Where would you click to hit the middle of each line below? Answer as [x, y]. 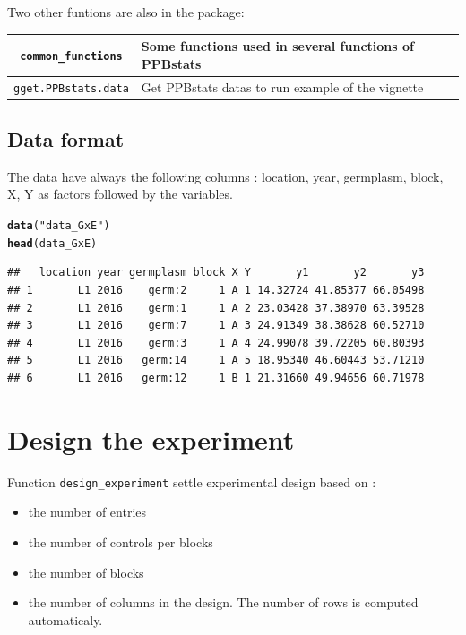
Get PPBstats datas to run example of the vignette [282, 86]
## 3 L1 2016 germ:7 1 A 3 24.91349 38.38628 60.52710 [216, 326]
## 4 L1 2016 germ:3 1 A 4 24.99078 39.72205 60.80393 [216, 343]
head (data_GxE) [52, 243]
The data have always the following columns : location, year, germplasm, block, [225, 176]
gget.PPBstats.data [71, 88]
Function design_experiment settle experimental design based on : [192, 481]
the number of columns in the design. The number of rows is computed [223, 602]
